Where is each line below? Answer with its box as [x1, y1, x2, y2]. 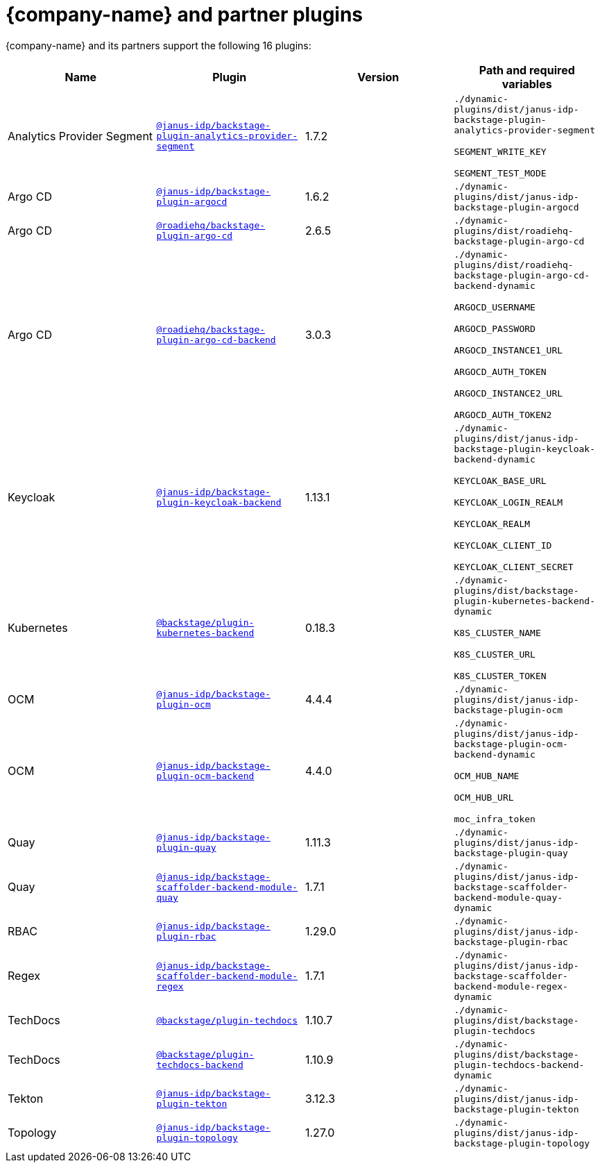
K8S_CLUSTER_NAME [454, 627, 541, 638]
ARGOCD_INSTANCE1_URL [454, 344, 563, 356]
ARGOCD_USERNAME [454, 301, 535, 312]
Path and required [479, 62, 575, 77]
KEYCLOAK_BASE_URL [454, 475, 547, 486]
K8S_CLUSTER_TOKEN [454, 670, 547, 681]
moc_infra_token [454, 813, 535, 824]
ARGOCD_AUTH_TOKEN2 [454, 409, 552, 420]
